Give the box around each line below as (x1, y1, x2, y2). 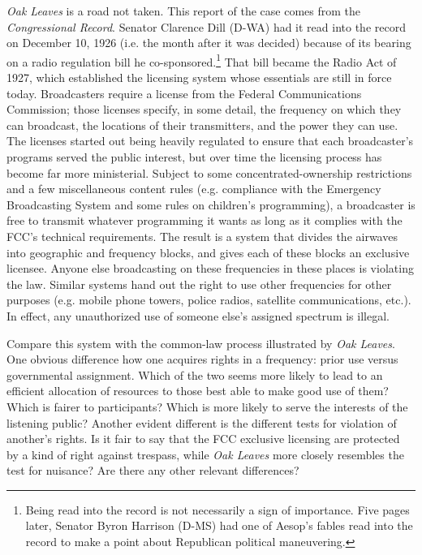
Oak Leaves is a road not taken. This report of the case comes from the (6, 2, 361, 19)
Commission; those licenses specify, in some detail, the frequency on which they (6, 101, 402, 118)
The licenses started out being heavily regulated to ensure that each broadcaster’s (6, 132, 414, 149)
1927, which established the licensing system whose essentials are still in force (6, 69, 392, 86)
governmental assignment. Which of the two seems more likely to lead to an (6, 366, 383, 383)
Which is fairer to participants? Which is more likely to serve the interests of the (6, 398, 408, 415)
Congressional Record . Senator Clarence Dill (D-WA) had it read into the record (6, 18, 406, 35)
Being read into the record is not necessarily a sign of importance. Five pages (25, 501, 410, 518)
